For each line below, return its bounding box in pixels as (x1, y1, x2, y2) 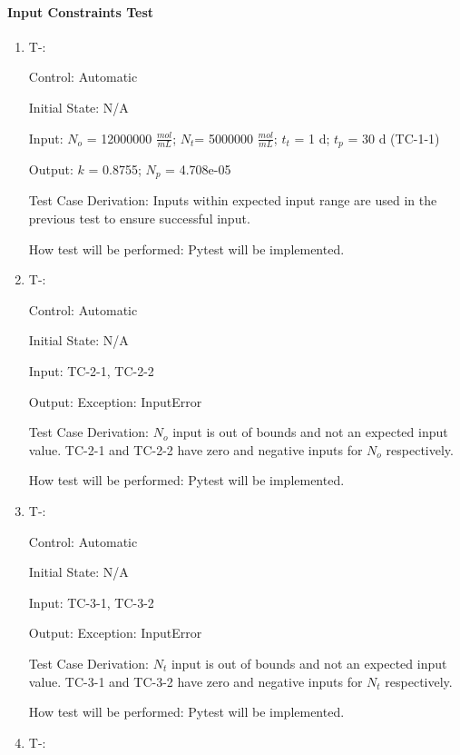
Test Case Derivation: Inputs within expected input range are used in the (28, 191, 437, 210)
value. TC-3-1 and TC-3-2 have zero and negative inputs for (28, 671, 363, 690)
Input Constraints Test (7, 2, 154, 21)
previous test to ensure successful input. (28, 209, 250, 228)
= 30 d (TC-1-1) (347, 128, 440, 147)
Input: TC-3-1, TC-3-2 (28, 592, 154, 611)
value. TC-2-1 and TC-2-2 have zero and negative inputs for (28, 440, 363, 459)
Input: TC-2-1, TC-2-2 (28, 362, 154, 381)
